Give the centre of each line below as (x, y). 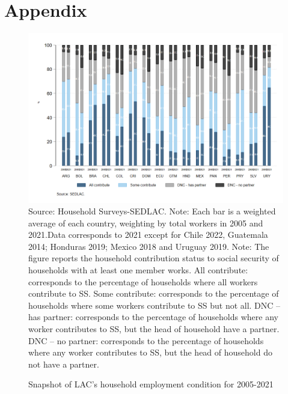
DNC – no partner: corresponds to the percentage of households (146, 340)
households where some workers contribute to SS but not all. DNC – (155, 305)
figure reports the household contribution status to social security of (154, 258)
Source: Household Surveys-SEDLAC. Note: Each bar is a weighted (152, 211)
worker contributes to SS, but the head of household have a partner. (154, 329)
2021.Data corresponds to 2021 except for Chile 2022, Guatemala (148, 235)
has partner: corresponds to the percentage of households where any (153, 317)
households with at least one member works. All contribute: (138, 270)
